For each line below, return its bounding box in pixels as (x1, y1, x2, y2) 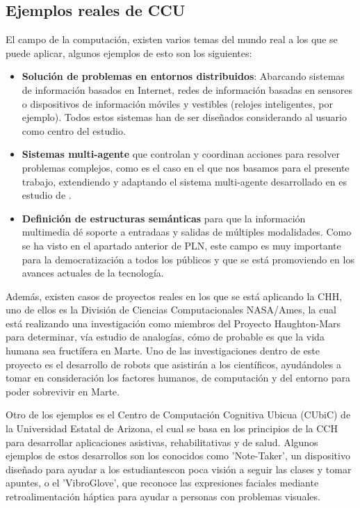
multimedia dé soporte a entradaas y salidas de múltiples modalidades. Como (22, 224, 352, 239)
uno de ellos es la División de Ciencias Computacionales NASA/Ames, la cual (6, 302, 336, 317)
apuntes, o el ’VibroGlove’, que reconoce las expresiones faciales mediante (6, 475, 319, 490)
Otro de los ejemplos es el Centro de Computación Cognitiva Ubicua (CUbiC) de (6, 407, 351, 422)
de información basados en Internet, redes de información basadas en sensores (22, 82, 353, 97)
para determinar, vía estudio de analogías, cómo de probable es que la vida (6, 329, 325, 344)
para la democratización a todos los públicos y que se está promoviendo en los (22, 252, 354, 266)
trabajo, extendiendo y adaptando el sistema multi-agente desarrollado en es (22, 174, 347, 188)
